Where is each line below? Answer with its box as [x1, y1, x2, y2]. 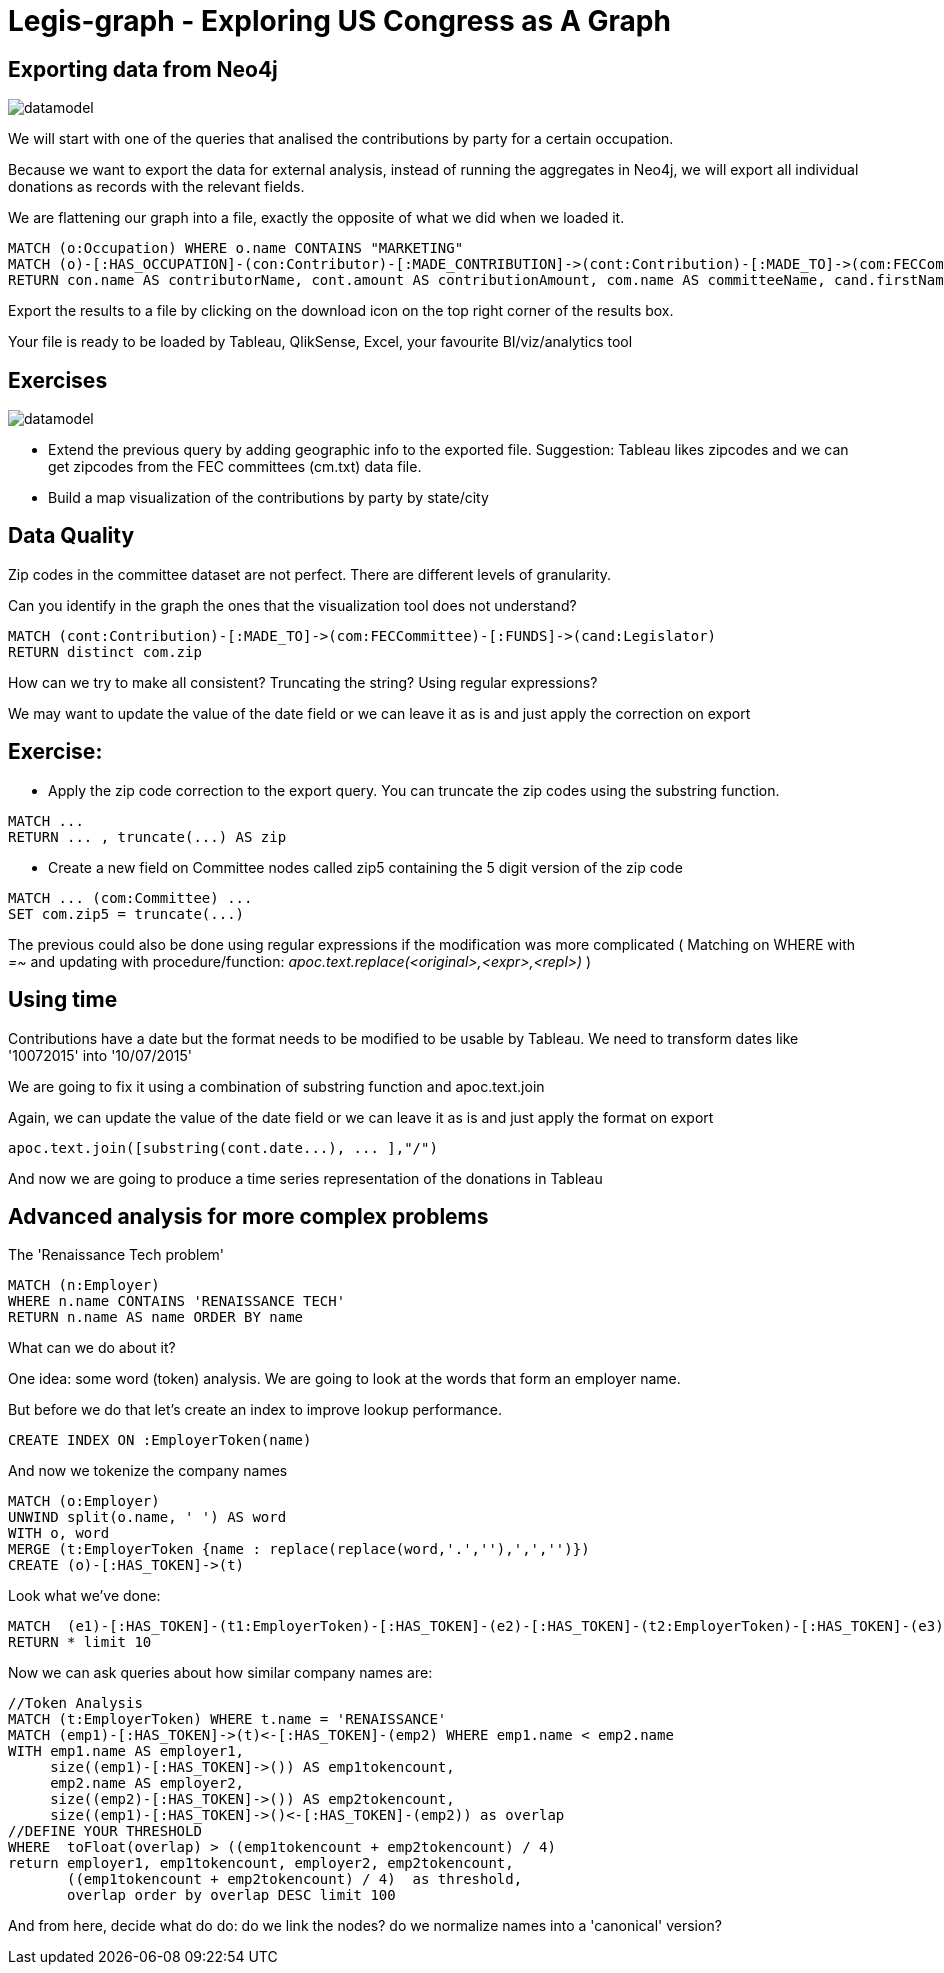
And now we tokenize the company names [8, 1462, 288, 1480]
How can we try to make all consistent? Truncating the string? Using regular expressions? [8, 673, 598, 691]
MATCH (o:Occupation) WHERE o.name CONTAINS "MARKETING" [8, 240, 464, 257]
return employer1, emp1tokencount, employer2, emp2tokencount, [8, 1855, 514, 1872]
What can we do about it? [8, 1339, 176, 1357]
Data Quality [8, 523, 135, 549]
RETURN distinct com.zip [8, 643, 202, 660]
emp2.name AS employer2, [50, 1775, 245, 1792]
